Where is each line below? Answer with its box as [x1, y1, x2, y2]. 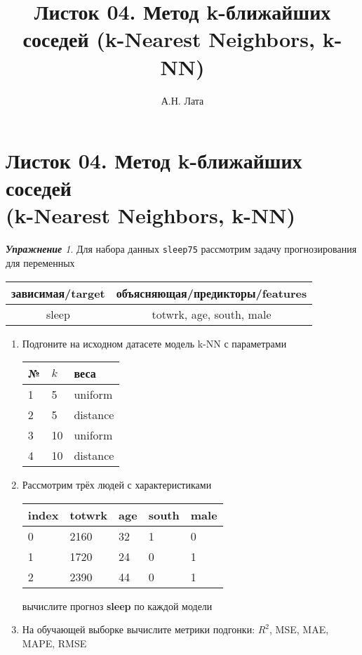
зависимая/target [11, 284, 105, 301]
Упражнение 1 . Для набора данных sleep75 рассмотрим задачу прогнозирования [6, 242, 357, 256]
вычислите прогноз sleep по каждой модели [22, 598, 213, 613]
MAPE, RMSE [22, 636, 87, 651]
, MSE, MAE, [269, 622, 329, 637]
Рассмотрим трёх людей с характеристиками [22, 477, 212, 492]
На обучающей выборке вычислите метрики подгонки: [22, 622, 255, 637]
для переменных [6, 256, 75, 270]
